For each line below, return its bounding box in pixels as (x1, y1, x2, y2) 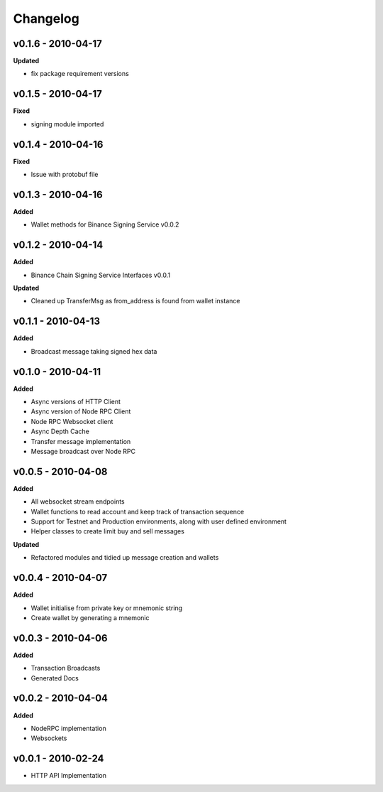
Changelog (13, 11, 79, 26)
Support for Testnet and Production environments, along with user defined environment (30, 517, 287, 526)
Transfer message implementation (30, 437, 131, 445)
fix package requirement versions (30, 70, 129, 78)
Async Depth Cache (30, 427, 90, 436)
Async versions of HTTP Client (30, 398, 121, 406)
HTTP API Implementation (30, 771, 106, 780)
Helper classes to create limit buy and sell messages (30, 527, 184, 536)
